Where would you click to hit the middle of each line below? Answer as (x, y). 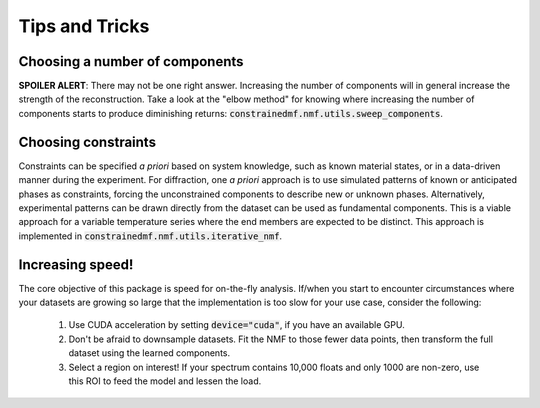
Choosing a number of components (131, 61)
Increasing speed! (76, 264)
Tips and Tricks (84, 26)
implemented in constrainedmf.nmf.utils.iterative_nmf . (150, 236)
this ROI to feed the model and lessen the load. (165, 381)
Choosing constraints (87, 141)
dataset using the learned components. (149, 353)
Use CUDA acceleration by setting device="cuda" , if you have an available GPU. (236, 325)
